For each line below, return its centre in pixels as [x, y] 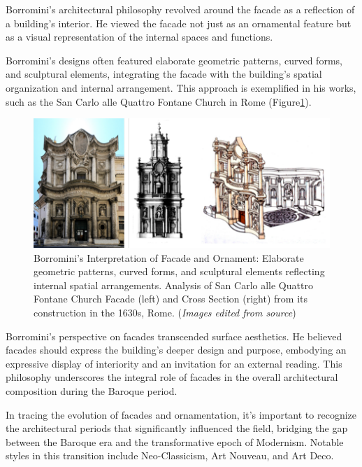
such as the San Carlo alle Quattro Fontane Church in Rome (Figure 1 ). [159, 101]
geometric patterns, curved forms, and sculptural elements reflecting [179, 271]
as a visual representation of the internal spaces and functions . [139, 37]
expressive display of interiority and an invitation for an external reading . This [174, 363]
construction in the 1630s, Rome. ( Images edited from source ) [165, 313]
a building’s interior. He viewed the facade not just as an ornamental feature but [179, 23]
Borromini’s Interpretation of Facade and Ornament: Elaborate [169, 257]
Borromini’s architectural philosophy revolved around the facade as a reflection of [180, 9]
